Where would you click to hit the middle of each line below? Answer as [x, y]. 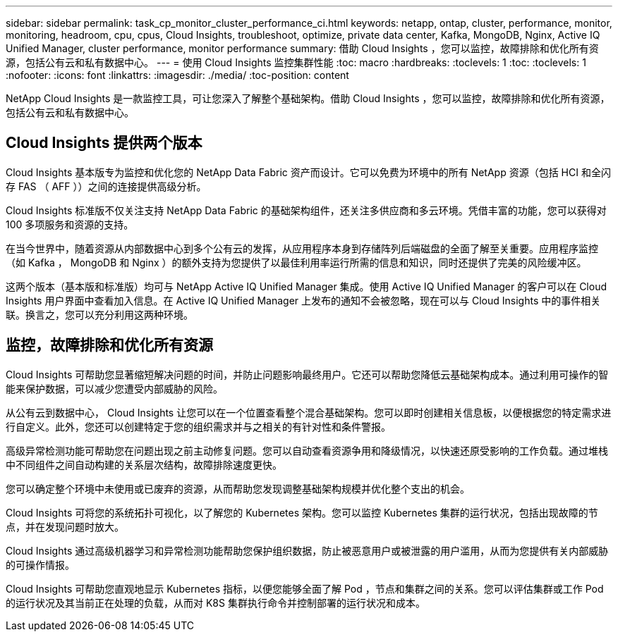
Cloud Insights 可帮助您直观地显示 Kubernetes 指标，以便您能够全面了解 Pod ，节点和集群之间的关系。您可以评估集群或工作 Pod [305, 588]
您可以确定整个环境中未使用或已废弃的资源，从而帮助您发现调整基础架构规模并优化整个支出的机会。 [238, 488]
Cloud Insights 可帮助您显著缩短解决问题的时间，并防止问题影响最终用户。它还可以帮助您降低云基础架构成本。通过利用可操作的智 [307, 374]
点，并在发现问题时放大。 [65, 526]
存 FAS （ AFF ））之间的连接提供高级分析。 [106, 186]
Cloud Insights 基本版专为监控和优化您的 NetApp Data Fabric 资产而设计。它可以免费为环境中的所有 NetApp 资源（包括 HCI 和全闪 [308, 172]
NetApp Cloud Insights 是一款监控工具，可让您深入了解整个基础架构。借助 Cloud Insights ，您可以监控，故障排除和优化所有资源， [308, 98]
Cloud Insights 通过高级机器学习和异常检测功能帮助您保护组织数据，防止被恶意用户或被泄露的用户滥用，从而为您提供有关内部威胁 [307, 550]
